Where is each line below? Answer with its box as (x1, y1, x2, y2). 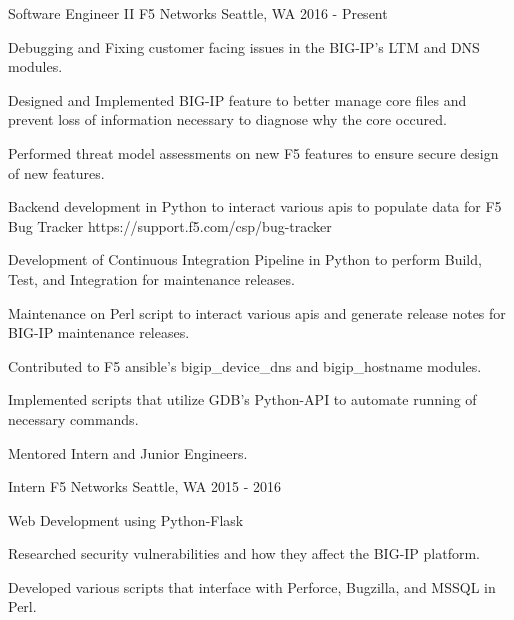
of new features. (8, 162, 105, 183)
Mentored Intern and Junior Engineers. (8, 442, 248, 463)
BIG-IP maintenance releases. (8, 322, 190, 343)
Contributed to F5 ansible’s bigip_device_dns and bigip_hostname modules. (8, 355, 482, 376)
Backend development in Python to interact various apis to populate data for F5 (8, 196, 502, 217)
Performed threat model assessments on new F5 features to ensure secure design (8, 142, 499, 163)
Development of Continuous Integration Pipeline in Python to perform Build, (8, 249, 482, 270)
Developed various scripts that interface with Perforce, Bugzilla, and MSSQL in (8, 576, 496, 597)
